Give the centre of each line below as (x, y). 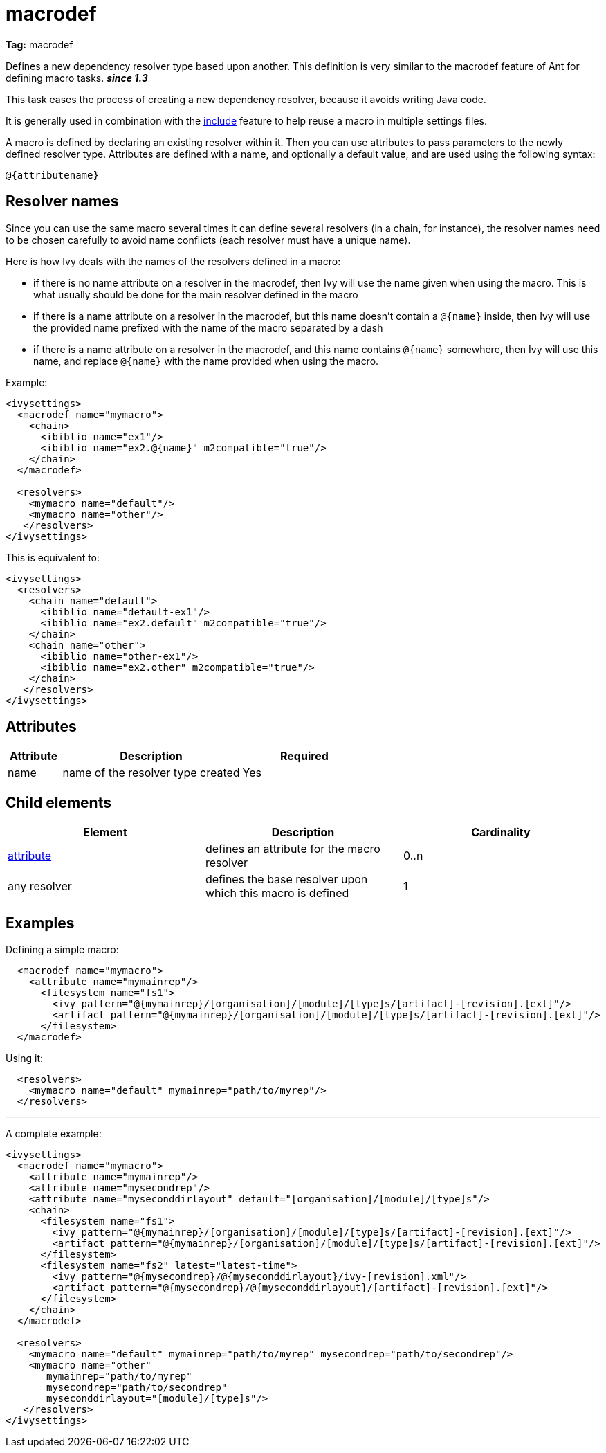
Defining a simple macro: (62, 950)
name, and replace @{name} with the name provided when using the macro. (206, 361)
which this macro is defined (277, 893)
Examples (40, 923)
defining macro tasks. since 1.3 (77, 78)
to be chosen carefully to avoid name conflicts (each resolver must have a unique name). (208, 240)
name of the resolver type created (151, 773)
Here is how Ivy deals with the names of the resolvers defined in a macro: (173, 261)
